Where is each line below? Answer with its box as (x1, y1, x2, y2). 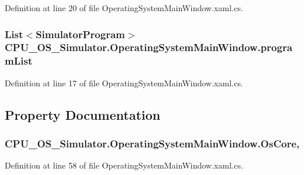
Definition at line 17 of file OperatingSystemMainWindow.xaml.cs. (5, 76, 244, 89)
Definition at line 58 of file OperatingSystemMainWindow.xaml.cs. (5, 159, 244, 171)
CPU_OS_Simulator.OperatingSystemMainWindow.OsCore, (5, 136, 300, 150)
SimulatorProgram (35, 26, 125, 41)
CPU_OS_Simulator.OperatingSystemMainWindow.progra (5, 40, 293, 55)
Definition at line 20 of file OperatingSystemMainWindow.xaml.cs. (5, 2, 244, 14)
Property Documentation (5, 105, 161, 123)
